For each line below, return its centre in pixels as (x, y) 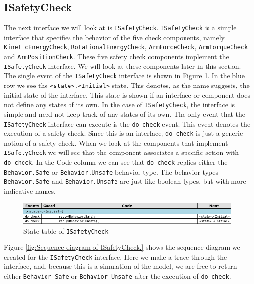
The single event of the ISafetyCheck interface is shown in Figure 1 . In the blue (124, 76)
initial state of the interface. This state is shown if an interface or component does (127, 95)
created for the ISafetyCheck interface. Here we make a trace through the (115, 256)
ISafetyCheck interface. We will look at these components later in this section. (123, 66)
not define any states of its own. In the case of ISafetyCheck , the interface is (120, 104)
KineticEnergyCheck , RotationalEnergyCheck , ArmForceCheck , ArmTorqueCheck (126, 47)
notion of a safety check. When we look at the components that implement (116, 142)
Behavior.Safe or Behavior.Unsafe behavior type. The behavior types (111, 171)
